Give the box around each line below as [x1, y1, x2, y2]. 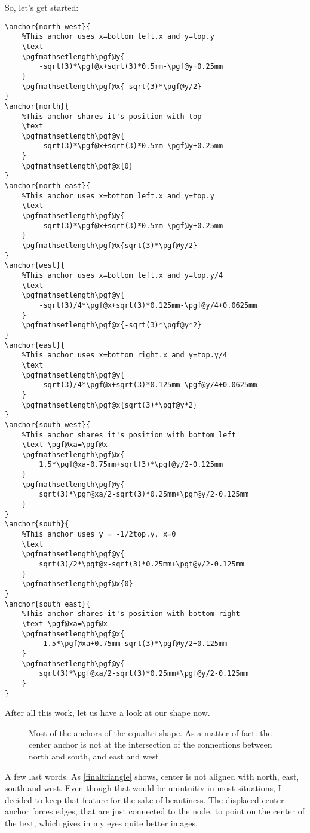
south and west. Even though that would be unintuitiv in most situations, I [5, 782, 281, 794]
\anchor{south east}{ [5, 599, 91, 608]
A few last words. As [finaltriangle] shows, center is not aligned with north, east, [5, 770, 299, 782]
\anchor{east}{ [5, 341, 65, 350]
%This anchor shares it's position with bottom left [22, 430, 236, 439]
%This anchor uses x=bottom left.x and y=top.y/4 [22, 271, 223, 280]
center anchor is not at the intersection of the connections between [29, 738, 272, 751]
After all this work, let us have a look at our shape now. [5, 706, 210, 719]
